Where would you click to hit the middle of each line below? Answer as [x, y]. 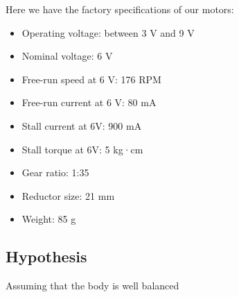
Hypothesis [46, 256]
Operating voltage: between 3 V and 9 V [108, 32]
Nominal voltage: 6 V [67, 56]
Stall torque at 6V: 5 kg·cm [82, 149]
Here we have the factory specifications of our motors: [120, 9]
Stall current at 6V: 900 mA [82, 125]
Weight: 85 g [49, 219]
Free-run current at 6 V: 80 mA [89, 102]
